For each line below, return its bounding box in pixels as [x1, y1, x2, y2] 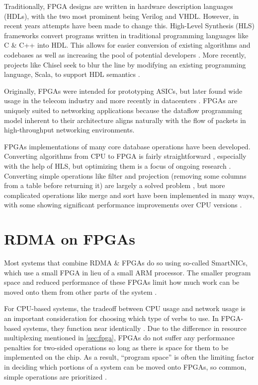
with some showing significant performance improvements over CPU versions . [4, 199, 242, 210]
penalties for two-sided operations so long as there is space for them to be [4, 342, 229, 352]
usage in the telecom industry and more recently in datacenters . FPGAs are [4, 95, 238, 106]
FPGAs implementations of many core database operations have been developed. [4, 141, 251, 151]
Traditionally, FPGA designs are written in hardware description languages [4, 1, 233, 11]
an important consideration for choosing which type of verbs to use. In [4, 313, 219, 323]
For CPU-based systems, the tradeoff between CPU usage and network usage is [4, 303, 246, 314]
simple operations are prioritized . [4, 371, 107, 382]
